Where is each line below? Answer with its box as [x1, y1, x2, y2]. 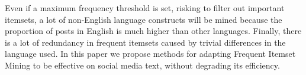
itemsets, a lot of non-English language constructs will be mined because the [5, 13, 282, 25]
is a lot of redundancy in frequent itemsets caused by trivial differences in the [5, 36, 286, 48]
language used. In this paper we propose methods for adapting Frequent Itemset [5, 47, 296, 60]
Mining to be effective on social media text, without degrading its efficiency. [5, 59, 280, 71]
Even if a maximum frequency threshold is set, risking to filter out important [5, 2, 285, 13]
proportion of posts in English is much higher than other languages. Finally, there [5, 25, 302, 37]
